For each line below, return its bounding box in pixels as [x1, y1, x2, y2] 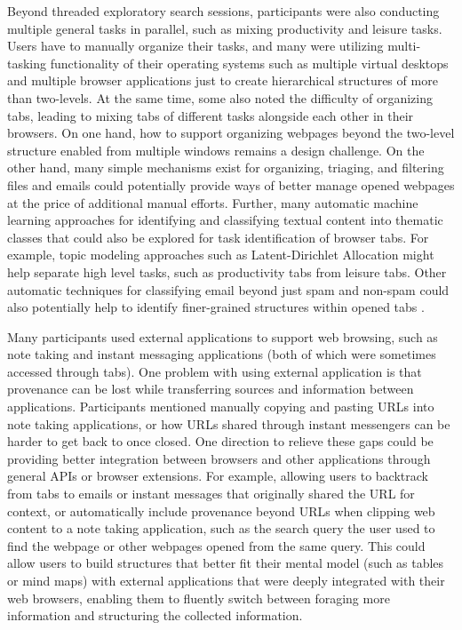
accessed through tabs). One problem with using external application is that [7, 362, 422, 380]
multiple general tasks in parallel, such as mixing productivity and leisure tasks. [7, 19, 442, 37]
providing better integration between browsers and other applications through [7, 449, 431, 467]
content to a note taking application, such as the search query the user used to [7, 519, 435, 538]
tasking [7, 53, 47, 72]
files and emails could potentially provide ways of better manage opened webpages [7, 175, 455, 194]
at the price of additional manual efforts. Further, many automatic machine [7, 193, 418, 211]
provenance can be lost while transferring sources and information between [7, 379, 414, 398]
